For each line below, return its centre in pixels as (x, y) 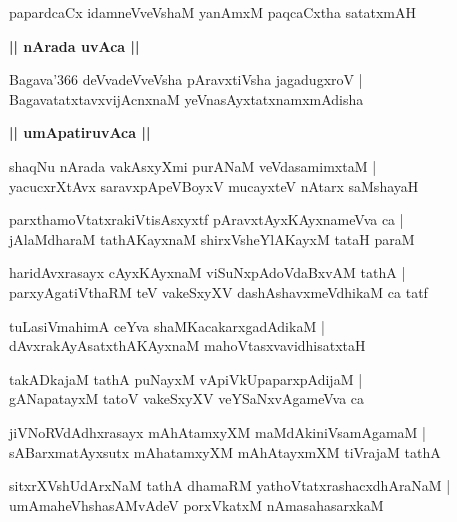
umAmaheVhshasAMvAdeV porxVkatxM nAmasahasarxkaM (196, 504)
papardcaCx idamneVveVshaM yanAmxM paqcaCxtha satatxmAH (213, 12)
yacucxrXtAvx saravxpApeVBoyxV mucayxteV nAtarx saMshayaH (214, 185)
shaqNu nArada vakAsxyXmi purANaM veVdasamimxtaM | (193, 165)
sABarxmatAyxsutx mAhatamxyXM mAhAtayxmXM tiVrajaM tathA (225, 451)
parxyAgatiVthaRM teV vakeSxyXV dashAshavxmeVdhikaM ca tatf (218, 291)
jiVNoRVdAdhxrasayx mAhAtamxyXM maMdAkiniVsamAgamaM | (217, 431)
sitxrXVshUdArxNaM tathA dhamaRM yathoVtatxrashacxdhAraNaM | (230, 485)
